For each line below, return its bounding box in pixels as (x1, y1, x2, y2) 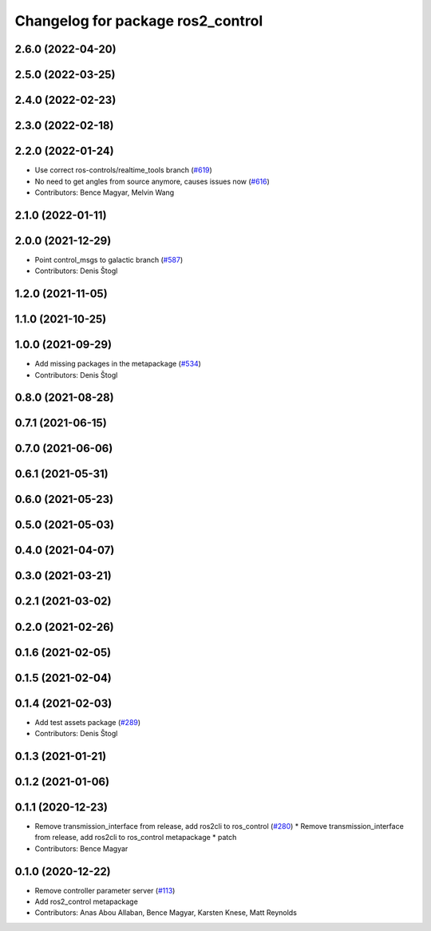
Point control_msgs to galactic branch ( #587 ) (34, 255, 184, 264)
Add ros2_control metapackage (34, 897, 139, 906)
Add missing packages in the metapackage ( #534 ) (34, 359, 201, 369)
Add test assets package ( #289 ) (34, 717, 141, 727)
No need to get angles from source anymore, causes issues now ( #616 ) (34, 176, 271, 186)
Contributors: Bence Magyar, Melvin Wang (34, 188, 175, 197)
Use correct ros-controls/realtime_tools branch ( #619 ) (34, 165, 213, 175)
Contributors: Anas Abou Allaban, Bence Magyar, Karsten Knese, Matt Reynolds (34, 908, 297, 917)
